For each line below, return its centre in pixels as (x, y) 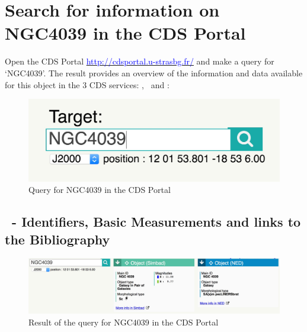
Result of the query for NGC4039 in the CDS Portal (124, 322)
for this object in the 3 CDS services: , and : (87, 84)
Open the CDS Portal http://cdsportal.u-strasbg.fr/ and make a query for (140, 61)
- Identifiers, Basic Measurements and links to (156, 222)
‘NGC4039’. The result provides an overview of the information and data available (154, 72)
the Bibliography (57, 239)
